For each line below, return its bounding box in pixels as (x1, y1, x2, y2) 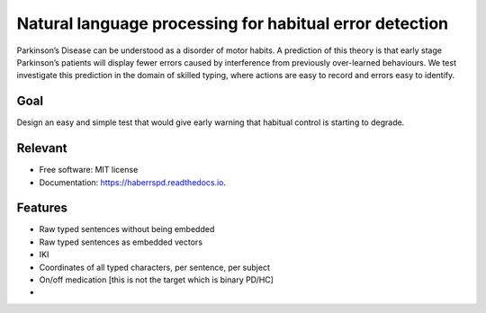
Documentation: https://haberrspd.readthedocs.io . (39, 176, 227, 188)
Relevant (16, 140, 67, 156)
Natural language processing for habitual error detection (16, 13, 449, 33)
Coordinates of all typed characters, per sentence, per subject (39, 262, 270, 273)
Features (16, 201, 67, 216)
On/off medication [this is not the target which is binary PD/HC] (39, 274, 274, 285)
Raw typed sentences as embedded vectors (39, 237, 202, 247)
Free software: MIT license (39, 165, 139, 175)
